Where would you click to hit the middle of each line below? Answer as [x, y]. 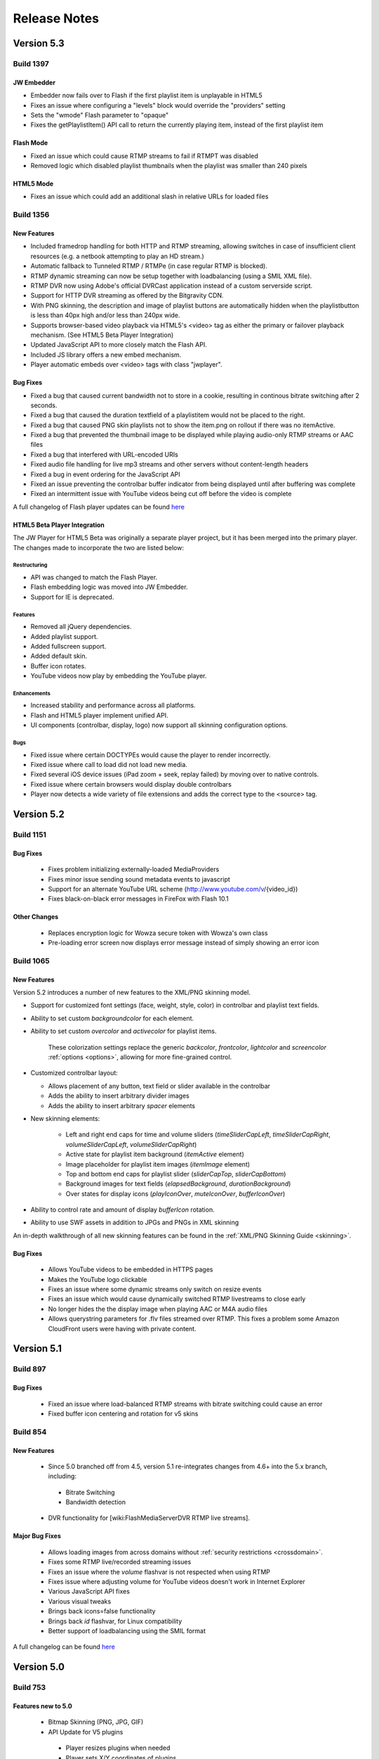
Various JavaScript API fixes [89, 1592]
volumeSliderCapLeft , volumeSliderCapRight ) [131, 1144]
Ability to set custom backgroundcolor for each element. [112, 1018]
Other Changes [36, 917]
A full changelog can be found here [64, 1647]
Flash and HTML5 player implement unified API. [99, 715]
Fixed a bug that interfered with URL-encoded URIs [104, 455]
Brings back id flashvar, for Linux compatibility [115, 1621]
